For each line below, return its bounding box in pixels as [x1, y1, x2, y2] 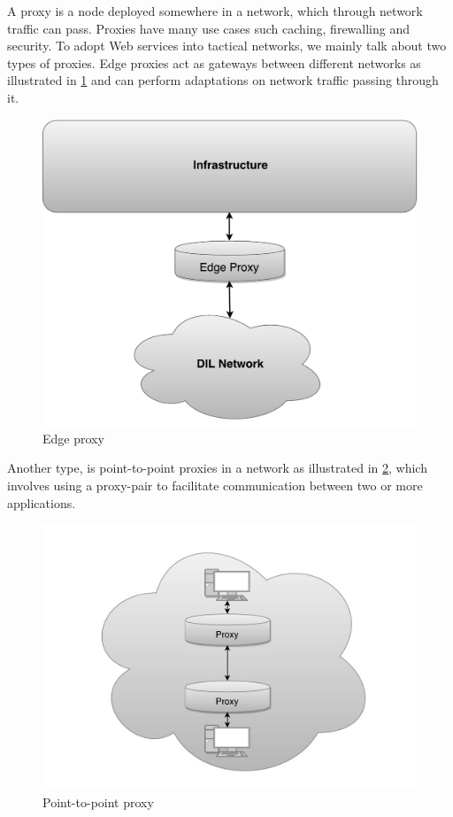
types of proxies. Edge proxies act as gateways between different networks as [7, 53, 421, 72]
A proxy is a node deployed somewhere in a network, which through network [7, 2, 423, 19]
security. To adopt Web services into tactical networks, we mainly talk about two [7, 36, 447, 55]
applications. [7, 493, 76, 512]
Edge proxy [42, 428, 104, 447]
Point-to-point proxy [42, 792, 154, 811]
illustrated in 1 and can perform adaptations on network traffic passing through [7, 71, 439, 89]
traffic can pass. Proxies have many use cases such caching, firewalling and [7, 19, 411, 37]
